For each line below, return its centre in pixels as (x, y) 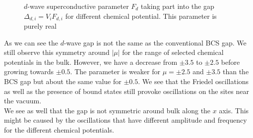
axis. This (234, 110)
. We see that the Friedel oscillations (193, 81)
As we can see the (31, 42)
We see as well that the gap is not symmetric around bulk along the (107, 110)
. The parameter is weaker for (115, 71)
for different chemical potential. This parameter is (141, 16)
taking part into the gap (177, 6)
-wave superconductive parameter (78, 6)
